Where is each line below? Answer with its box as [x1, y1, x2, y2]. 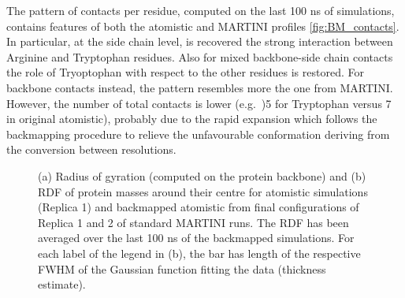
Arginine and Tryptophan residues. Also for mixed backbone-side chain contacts [6, 48, 393, 65]
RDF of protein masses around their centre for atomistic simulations [38, 183, 368, 199]
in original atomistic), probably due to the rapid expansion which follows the [6, 110, 377, 127]
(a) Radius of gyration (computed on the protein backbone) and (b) [38, 167, 366, 184]
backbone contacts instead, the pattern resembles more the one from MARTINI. [6, 79, 393, 95]
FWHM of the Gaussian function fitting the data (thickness [38, 260, 326, 277]
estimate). [38, 276, 86, 292]
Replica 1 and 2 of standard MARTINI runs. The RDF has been [38, 214, 349, 230]
